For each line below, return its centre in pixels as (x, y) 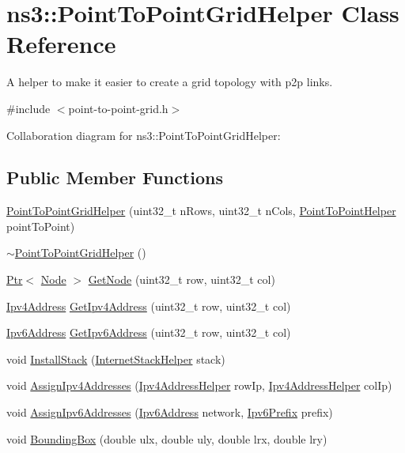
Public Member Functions (115, 177)
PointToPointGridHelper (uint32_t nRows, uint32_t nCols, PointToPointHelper (201, 211)
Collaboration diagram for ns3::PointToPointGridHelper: (144, 135)
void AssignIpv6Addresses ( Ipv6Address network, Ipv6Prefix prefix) (170, 412)
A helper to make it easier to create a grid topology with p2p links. (170, 82)
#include (28, 108)
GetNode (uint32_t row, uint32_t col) (182, 279)
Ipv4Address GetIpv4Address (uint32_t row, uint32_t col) (149, 306)
